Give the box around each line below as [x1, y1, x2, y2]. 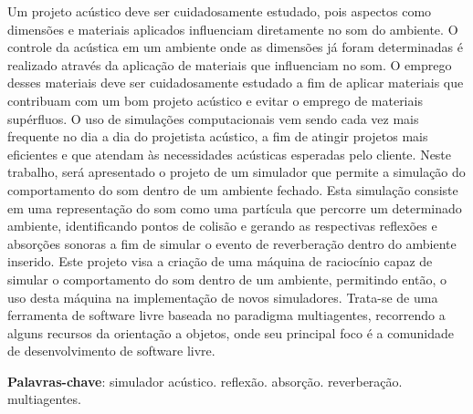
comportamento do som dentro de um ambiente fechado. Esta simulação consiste [7, 180, 458, 199]
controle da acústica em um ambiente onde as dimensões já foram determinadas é [7, 37, 463, 57]
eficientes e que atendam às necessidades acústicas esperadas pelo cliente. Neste [7, 144, 452, 163]
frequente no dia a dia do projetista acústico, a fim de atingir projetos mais [7, 127, 428, 146]
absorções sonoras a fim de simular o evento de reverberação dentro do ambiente [7, 233, 457, 253]
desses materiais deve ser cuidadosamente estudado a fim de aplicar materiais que [7, 73, 464, 92]
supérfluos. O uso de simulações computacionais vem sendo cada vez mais [7, 109, 419, 128]
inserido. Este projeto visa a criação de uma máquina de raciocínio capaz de [7, 252, 433, 271]
